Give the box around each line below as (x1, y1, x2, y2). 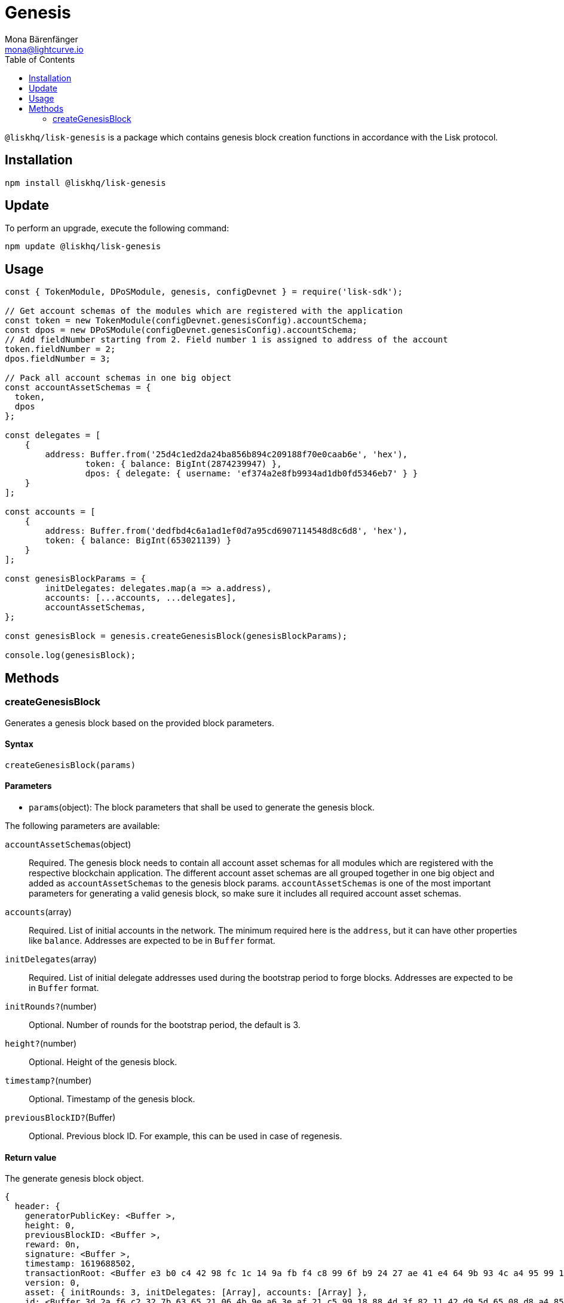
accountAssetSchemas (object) (5, 839, 131, 849)
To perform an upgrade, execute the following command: (5, 223, 229, 234)
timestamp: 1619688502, (24, 1259, 136, 1269)
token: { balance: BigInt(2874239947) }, (85, 459, 282, 469)
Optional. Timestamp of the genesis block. (29, 1093, 195, 1104)
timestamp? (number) (5, 1075, 92, 1085)
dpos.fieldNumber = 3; (5, 354, 111, 364)
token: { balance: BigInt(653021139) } (45, 536, 232, 546)
